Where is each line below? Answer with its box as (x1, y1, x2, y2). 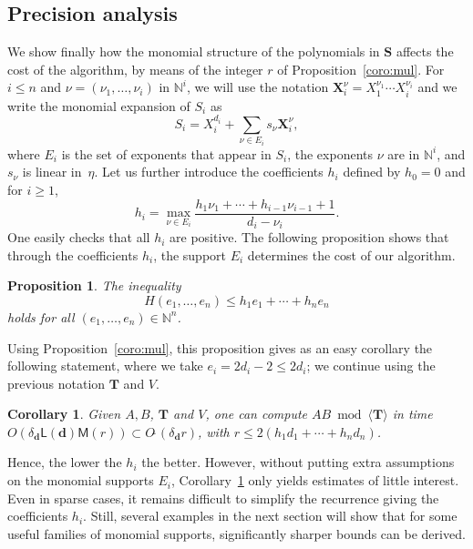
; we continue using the (306, 356, 436, 375)
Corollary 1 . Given (7, 404, 121, 423)
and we (417, 77, 458, 97)
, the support (153, 245, 226, 264)
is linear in (22, 162, 82, 181)
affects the (396, 42, 454, 61)
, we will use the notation (187, 77, 329, 97)
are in (387, 144, 420, 163)
